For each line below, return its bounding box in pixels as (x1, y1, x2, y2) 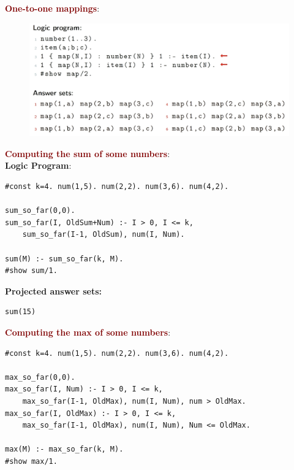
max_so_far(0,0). (5, 372, 75, 382)
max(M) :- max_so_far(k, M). (5, 445, 124, 454)
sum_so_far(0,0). (5, 206, 75, 215)
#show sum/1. (5, 266, 58, 275)
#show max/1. (5, 457, 58, 466)
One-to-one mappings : (5, 2, 100, 14)
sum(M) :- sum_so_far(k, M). (5, 254, 124, 263)
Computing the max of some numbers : (5, 325, 171, 338)
